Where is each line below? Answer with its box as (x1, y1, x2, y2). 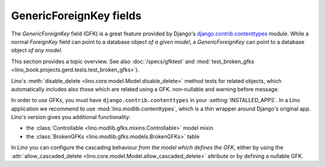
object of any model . (11, 47, 63, 54)
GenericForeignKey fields (11, 9, 141, 22)
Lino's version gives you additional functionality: (11, 114, 131, 121)
